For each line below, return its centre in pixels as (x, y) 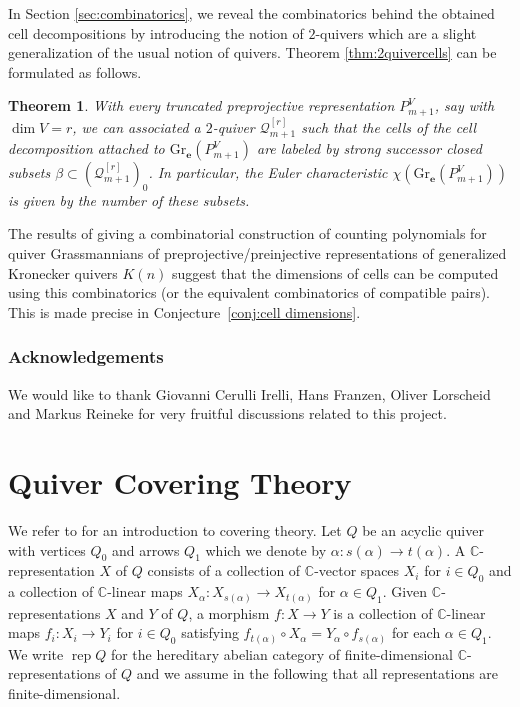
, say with (464, 105)
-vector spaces (357, 570)
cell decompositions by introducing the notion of (156, 32)
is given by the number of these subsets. (129, 199)
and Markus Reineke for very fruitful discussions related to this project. (227, 413)
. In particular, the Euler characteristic (268, 172)
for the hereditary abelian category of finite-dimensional (282, 653)
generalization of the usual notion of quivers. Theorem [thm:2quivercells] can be (252, 52)
